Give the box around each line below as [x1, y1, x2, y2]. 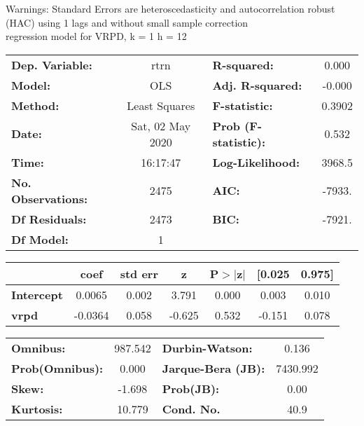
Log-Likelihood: [212, 153, 300, 170]
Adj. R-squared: [212, 76, 302, 93]
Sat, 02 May [131, 117, 191, 134]
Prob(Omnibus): [11, 359, 104, 376]
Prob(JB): [162, 380, 220, 397]
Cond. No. [162, 400, 220, 417]
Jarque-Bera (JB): [162, 359, 265, 376]
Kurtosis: [11, 400, 63, 417]
